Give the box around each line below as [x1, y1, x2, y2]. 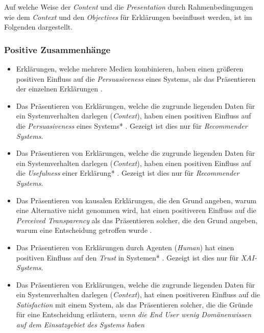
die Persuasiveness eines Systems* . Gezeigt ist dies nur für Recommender [16, 120, 248, 131]
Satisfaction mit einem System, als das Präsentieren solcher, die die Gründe [16, 299, 253, 310]
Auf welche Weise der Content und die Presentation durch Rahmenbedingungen [4, 2, 253, 12]
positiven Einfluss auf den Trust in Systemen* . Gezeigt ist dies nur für [16, 252, 239, 263]
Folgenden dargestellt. [4, 21, 73, 32]
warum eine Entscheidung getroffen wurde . [16, 225, 152, 235]
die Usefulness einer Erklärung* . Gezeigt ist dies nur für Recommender [16, 168, 239, 178]
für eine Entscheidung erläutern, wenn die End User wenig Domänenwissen [16, 309, 252, 320]
